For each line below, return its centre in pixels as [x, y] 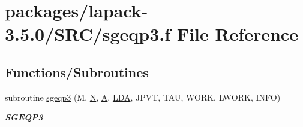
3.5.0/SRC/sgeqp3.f [88, 34]
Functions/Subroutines [77, 72]
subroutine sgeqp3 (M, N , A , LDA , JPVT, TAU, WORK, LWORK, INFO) [143, 97]
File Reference [237, 34]
